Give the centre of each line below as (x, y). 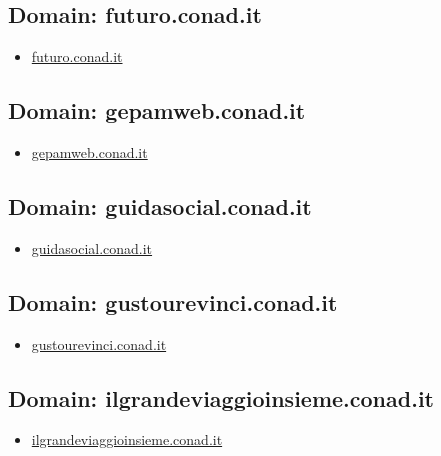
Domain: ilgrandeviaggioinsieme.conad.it (221, 397)
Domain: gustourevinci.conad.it (173, 301)
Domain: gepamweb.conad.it (157, 110)
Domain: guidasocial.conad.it (160, 205)
